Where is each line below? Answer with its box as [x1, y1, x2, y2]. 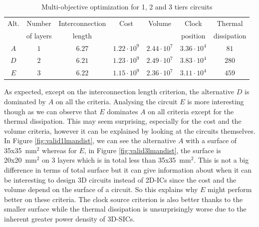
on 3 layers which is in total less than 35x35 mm [42, 155, 191, 165]
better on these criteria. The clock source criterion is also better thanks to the [4, 194, 243, 204]
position [181, 30, 206, 40]
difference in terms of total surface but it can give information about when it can [4, 165, 252, 175]
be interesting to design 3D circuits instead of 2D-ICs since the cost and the [4, 174, 237, 185]
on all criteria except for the [148, 106, 234, 116]
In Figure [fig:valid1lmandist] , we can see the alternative [4, 135, 176, 146]
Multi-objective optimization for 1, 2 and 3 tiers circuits [41, 1, 213, 11]
